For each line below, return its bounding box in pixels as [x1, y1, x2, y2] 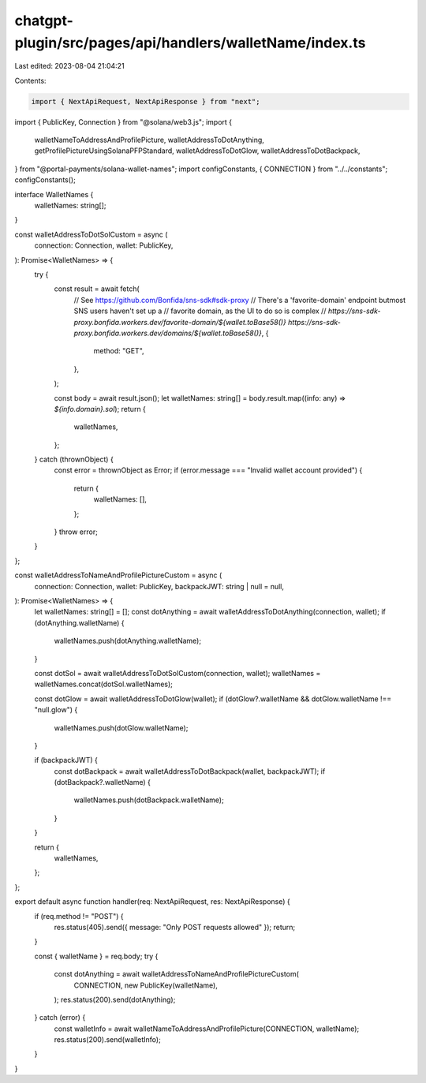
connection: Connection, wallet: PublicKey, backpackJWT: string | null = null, [34, 581, 284, 591]
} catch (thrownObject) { [34, 454, 114, 465]
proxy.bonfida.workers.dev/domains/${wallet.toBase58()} [73, 328, 262, 338]
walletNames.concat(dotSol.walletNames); [34, 679, 174, 689]
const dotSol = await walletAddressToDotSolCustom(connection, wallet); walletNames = [34, 668, 321, 678]
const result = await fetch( [54, 284, 140, 293]
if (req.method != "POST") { [34, 911, 124, 921]
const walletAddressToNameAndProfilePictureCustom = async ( [14, 570, 222, 580]
